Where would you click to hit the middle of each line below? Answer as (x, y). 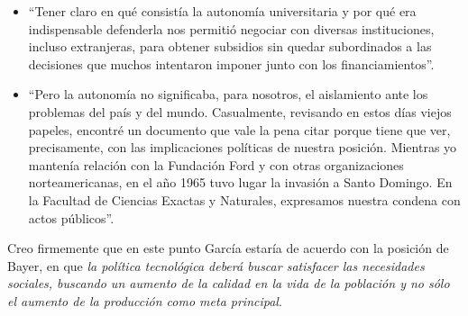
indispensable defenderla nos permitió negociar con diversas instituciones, (231, 28)
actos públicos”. (71, 217)
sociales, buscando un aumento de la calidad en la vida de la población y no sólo (229, 283)
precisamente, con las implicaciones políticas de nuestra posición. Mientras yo (243, 147)
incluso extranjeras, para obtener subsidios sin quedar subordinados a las (230, 46)
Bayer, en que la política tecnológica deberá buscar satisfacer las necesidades (216, 265)
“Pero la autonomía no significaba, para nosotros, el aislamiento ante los (228, 94)
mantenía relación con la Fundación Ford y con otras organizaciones (216, 164)
